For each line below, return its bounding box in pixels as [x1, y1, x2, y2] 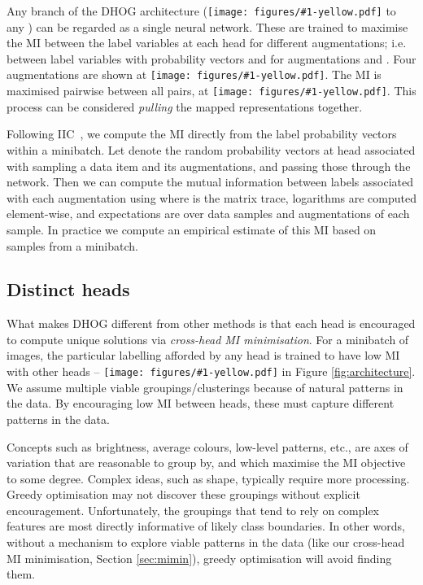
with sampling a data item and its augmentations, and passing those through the [7, 157, 411, 174]
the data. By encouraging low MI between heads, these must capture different [7, 395, 395, 412]
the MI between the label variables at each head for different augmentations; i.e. [7, 34, 407, 51]
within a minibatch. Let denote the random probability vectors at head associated [7, 141, 416, 158]
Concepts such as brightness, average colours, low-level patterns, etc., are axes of [7, 438, 408, 455]
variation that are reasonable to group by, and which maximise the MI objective [7, 454, 406, 471]
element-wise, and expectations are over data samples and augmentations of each [7, 205, 410, 222]
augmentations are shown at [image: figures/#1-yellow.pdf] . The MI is [7, 66, 382, 83]
